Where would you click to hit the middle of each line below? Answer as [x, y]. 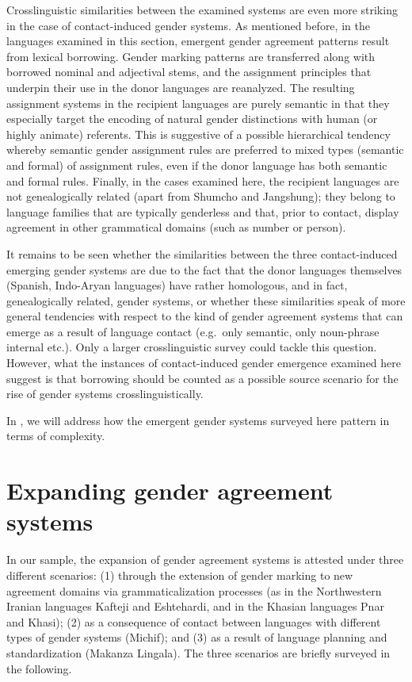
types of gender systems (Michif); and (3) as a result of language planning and [197, 637]
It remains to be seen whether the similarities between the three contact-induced [202, 253]
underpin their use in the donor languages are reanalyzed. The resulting [181, 87]
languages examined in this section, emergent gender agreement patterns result [198, 41]
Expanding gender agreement [170, 490]
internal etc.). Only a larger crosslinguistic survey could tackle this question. [192, 347]
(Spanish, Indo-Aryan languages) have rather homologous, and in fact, [177, 285]
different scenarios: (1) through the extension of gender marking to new [180, 575]
